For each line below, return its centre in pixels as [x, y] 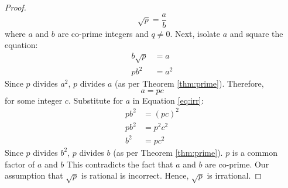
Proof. [16, 7]
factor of [20, 164]
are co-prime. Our [237, 164]
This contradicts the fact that [120, 164]
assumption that [34, 175]
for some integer [34, 100]
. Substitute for [95, 100]
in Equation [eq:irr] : [168, 100]
